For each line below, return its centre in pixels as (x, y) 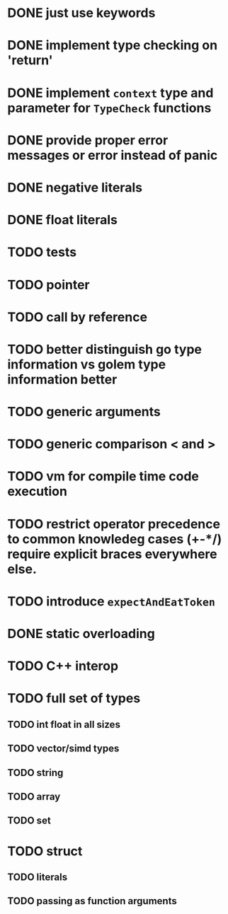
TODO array (34, 796)
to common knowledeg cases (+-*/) (115, 539)
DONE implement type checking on (113, 46)
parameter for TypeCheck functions (109, 108)
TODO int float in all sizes (64, 724)
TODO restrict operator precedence (114, 524)
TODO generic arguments (84, 412)
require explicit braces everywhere (112, 554)
